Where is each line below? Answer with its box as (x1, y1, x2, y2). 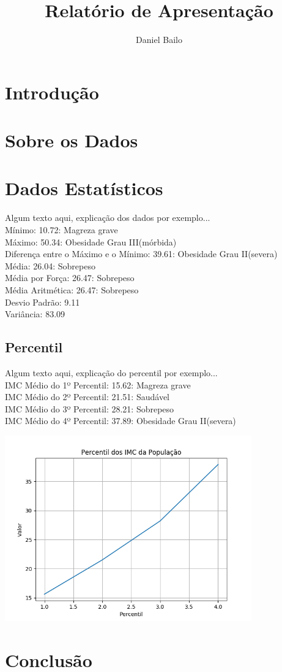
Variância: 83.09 (5, 307, 65, 320)
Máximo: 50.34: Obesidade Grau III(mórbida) (5, 235, 177, 248)
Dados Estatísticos (5, 176, 163, 201)
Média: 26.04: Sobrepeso (5, 259, 95, 272)
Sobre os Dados (5, 128, 138, 153)
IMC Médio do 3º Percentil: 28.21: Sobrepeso (5, 402, 174, 415)
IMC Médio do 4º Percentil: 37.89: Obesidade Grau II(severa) (5, 414, 236, 427)
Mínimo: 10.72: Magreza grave (5, 223, 118, 236)
